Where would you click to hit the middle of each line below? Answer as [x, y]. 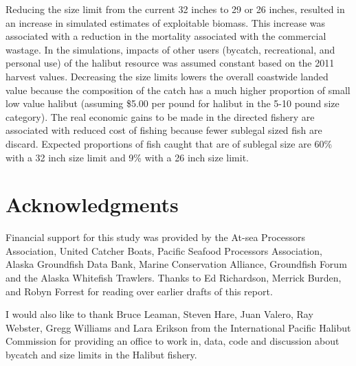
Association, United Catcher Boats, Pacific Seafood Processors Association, [164, 250]
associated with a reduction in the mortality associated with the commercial [166, 36]
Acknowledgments [92, 204]
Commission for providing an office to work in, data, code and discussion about [173, 341]
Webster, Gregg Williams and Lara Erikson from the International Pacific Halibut [178, 327]
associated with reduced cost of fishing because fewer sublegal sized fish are [164, 130]
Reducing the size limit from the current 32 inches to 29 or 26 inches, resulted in [175, 9]
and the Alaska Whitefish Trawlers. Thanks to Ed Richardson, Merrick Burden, [174, 278]
